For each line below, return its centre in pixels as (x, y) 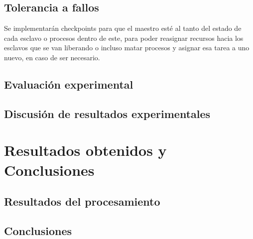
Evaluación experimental (69, 84)
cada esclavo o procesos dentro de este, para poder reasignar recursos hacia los (124, 38)
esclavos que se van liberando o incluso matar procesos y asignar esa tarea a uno (127, 48)
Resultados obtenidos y (85, 150)
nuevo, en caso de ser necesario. (52, 57)
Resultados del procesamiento (82, 201)
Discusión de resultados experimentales (107, 113)
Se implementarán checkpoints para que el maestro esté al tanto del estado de (123, 28)
